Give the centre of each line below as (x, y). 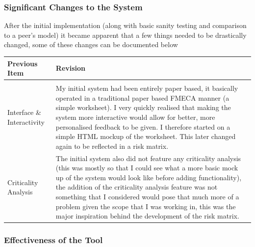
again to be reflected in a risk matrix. (112, 146)
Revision (71, 68)
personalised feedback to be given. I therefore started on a (143, 126)
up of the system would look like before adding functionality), (149, 177)
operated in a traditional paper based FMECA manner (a (142, 97)
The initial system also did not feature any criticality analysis (148, 158)
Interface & (24, 112)
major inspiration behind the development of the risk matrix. (147, 216)
